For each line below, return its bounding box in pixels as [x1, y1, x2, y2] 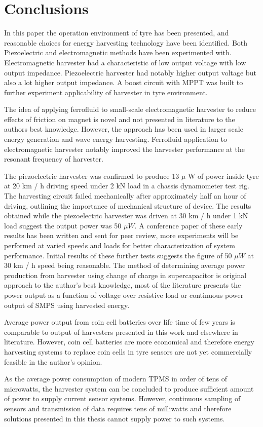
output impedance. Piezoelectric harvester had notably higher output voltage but [4, 67, 256, 77]
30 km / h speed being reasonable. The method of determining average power [4, 260, 245, 270]
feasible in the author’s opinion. [4, 356, 102, 367]
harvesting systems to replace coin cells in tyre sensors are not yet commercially [4, 346, 252, 357]
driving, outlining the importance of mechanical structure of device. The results [4, 200, 251, 211]
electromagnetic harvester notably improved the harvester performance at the [4, 143, 245, 154]
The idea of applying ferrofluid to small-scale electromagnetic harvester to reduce [4, 104, 256, 114]
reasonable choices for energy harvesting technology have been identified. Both [4, 37, 248, 48]
